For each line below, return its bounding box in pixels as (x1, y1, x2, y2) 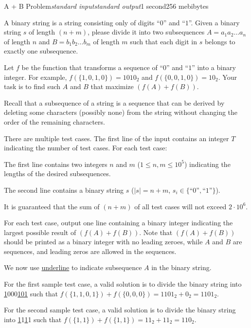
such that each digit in (130, 36, 197, 46)
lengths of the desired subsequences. (4, 168, 111, 179)
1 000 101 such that (4, 288, 58, 298)
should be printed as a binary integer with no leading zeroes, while (4, 237, 203, 247)
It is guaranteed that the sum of (4, 201, 100, 211)
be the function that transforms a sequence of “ (21, 62, 163, 72)
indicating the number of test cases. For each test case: (4, 143, 167, 153)
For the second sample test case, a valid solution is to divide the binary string (4, 305, 236, 315)
